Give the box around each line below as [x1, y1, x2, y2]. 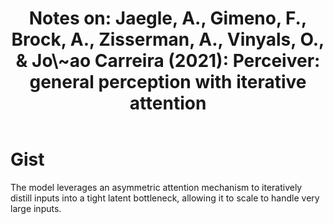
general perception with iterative [29, 71, 307, 94]
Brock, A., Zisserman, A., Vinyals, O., [11, 28, 325, 51]
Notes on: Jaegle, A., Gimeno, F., [28, 7, 308, 30]
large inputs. [10, 202, 62, 214]
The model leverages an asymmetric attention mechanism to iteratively [10, 181, 303, 193]
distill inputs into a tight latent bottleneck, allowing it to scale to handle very [10, 192, 320, 204]
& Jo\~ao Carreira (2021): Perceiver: [15, 50, 321, 72]
